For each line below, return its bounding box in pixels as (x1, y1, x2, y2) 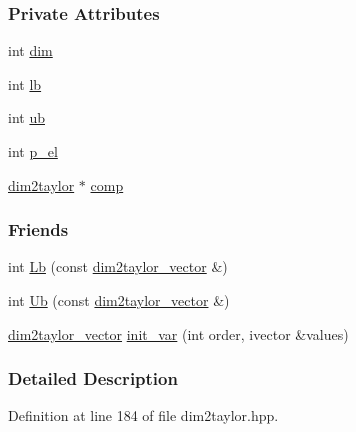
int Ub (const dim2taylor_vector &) (8, 290, 230, 310)
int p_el (8, 141, 58, 161)
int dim (8, 40, 53, 61)
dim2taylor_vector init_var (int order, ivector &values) (8, 323, 349, 344)
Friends (8, 217, 69, 242)
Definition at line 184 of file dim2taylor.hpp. (8, 405, 279, 426)
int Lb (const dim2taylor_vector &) (8, 256, 228, 277)
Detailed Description (8, 366, 178, 391)
